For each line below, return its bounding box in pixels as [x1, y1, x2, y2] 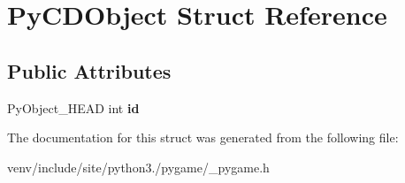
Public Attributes [7, 57, 172, 84]
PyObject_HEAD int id [7, 98, 140, 117]
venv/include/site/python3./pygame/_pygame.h [7, 157, 270, 176]
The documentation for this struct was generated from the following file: [7, 128, 399, 147]
